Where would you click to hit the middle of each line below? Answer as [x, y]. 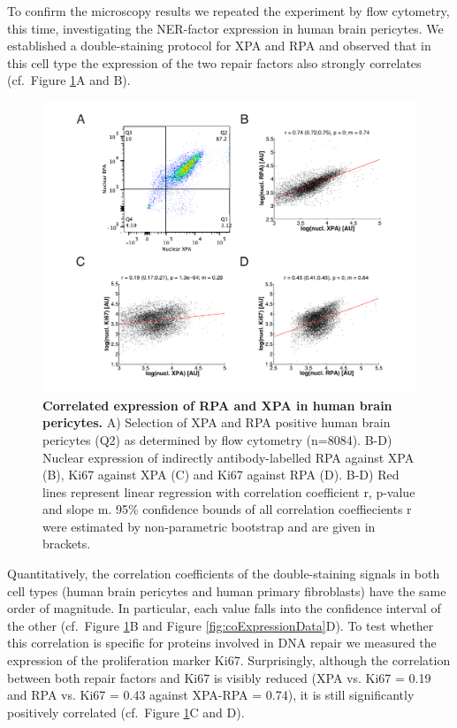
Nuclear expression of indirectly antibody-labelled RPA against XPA [228, 457]
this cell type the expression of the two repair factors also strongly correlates [214, 62]
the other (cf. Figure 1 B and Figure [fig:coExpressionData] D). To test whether [221, 625]
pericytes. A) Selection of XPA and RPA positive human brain [217, 422]
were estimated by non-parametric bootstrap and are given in [209, 526]
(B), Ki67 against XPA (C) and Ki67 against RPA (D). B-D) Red [221, 475]
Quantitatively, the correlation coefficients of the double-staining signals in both [224, 574]
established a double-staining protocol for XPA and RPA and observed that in [219, 46]
